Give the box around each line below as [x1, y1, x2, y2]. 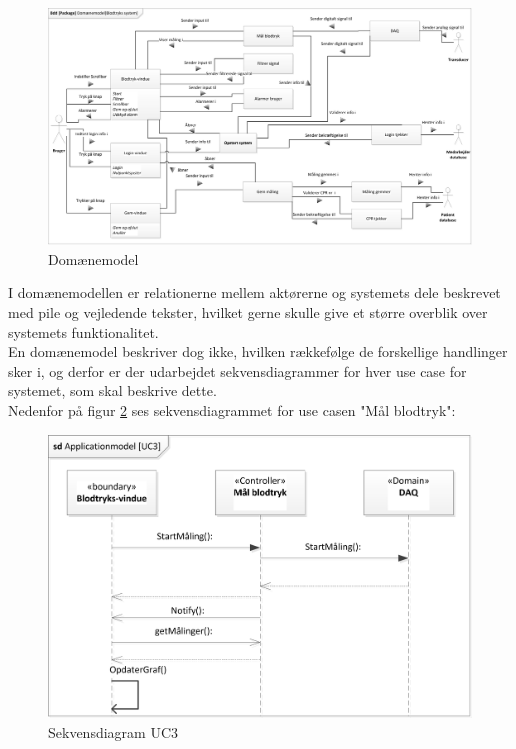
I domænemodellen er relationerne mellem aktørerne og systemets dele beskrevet [8, 282, 501, 303]
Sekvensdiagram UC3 [48, 721, 179, 742]
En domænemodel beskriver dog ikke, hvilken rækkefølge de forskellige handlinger [8, 341, 508, 362]
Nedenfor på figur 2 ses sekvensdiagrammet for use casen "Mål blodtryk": [8, 400, 456, 420]
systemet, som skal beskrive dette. [8, 380, 217, 401]
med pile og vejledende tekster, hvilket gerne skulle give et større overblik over [8, 302, 488, 323]
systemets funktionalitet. [8, 321, 159, 342]
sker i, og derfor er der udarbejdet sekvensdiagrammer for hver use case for [8, 360, 467, 381]
